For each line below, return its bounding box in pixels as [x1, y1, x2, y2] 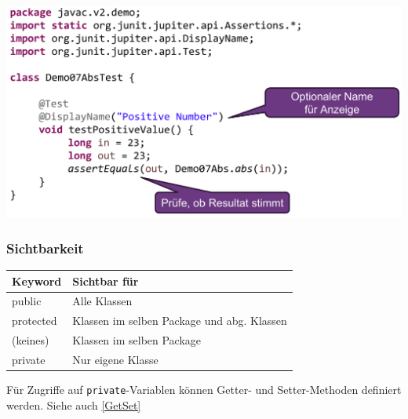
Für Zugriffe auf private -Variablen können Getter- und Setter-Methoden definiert [6, 381, 402, 397]
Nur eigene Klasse [72, 351, 158, 367]
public [12, 293, 42, 309]
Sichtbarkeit [6, 238, 84, 257]
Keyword [12, 272, 62, 289]
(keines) [12, 332, 49, 348]
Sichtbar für [72, 272, 139, 289]
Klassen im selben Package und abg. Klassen [72, 312, 287, 329]
